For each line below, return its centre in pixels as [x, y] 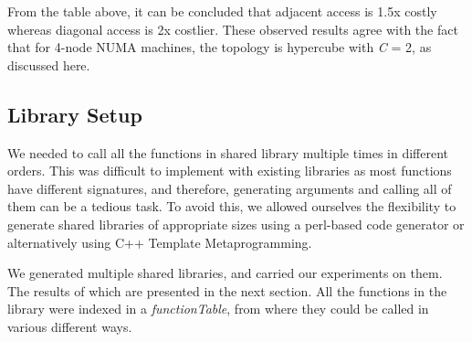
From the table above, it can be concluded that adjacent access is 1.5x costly [222, 11]
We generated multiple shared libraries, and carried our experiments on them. [225, 273]
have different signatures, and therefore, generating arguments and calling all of [230, 188]
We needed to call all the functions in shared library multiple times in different [228, 152]
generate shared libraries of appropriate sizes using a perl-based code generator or [236, 224]
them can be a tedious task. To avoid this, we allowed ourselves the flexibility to [232, 206]
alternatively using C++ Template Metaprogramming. [160, 242]
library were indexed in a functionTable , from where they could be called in [218, 309]
